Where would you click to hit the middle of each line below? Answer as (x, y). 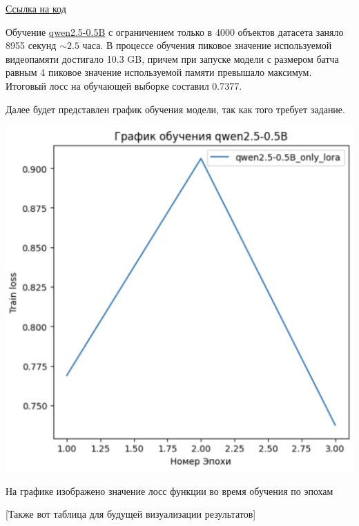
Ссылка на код (36, 8)
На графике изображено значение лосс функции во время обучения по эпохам (169, 490)
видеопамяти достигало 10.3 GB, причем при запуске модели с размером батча (172, 58)
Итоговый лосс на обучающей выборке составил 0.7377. (124, 85)
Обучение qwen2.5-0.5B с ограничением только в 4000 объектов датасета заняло (175, 31)
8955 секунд (31, 45)
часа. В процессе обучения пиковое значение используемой (207, 45)
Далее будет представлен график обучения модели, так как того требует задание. (175, 109)
